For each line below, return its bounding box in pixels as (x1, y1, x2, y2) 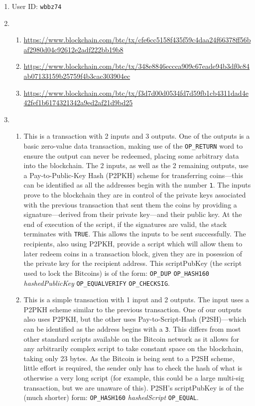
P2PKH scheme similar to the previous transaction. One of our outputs (23, 304, 242, 314)
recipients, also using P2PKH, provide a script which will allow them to (23, 238, 243, 249)
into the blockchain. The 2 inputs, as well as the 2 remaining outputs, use (23, 160, 249, 171)
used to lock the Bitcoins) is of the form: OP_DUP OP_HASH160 (23, 267, 210, 278)
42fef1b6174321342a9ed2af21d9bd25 (23, 97, 133, 108)
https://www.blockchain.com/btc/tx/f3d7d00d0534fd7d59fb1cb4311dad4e (23, 87, 249, 98)
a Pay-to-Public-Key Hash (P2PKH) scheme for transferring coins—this (23, 170, 243, 180)
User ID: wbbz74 (11, 1, 62, 11)
